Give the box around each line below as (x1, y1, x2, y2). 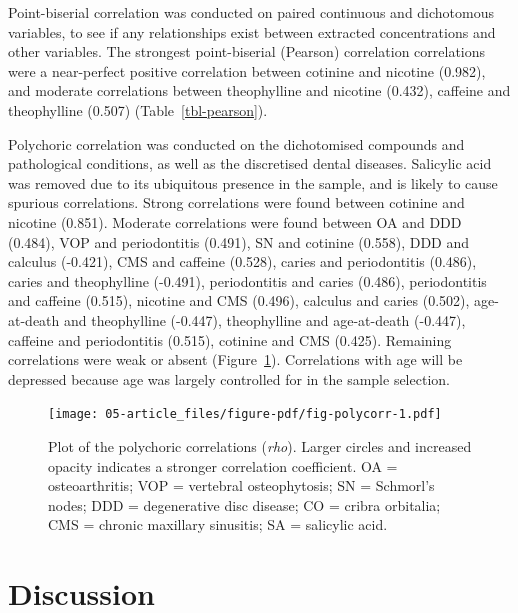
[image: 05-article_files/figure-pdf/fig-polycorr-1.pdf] (48, 407, 442, 422)
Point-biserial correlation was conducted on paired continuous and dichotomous (8, 2, 495, 22)
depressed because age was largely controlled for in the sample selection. (8, 368, 450, 389)
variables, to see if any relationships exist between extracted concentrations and (8, 21, 496, 42)
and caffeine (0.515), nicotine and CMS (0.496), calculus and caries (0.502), (8, 290, 470, 311)
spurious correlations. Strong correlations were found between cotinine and (8, 192, 465, 213)
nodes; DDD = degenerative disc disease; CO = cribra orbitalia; (48, 494, 441, 515)
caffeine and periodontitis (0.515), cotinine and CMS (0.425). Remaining (8, 329, 452, 350)
